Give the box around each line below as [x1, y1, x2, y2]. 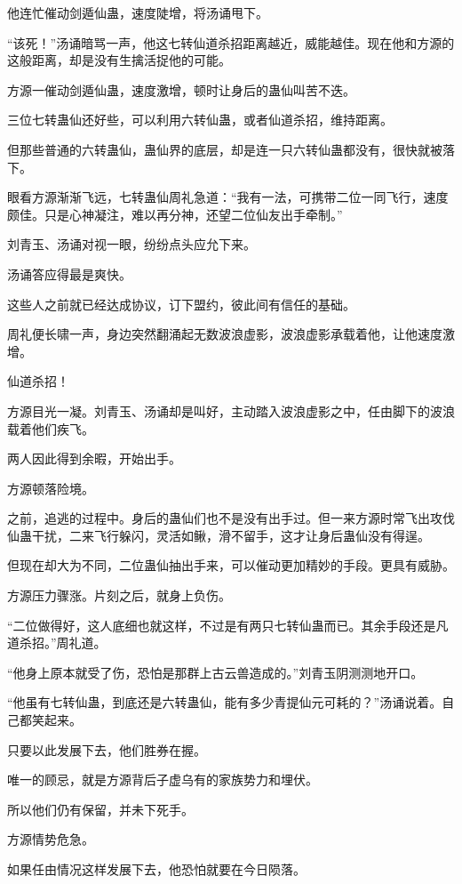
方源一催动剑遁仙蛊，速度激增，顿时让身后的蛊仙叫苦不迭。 [7, 80, 355, 99]
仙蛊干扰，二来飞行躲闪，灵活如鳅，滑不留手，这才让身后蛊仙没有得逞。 [7, 526, 430, 544]
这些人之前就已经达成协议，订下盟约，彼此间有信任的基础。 [7, 294, 355, 313]
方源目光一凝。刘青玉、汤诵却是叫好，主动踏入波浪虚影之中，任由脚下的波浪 [7, 401, 455, 420]
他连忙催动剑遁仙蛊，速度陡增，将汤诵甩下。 [7, 4, 268, 21]
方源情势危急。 [7, 830, 94, 848]
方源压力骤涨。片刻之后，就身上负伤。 [7, 586, 231, 605]
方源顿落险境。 [7, 478, 94, 497]
